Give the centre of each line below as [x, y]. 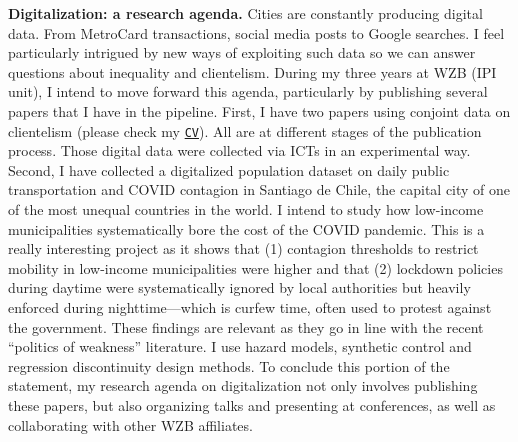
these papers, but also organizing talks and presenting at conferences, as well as [252, 404]
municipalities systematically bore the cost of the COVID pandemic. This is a [246, 228]
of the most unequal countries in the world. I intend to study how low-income [246, 209]
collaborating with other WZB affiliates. [130, 424]
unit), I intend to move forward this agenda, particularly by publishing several [248, 91]
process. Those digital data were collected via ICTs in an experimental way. [239, 150]
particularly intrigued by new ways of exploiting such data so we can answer [242, 52]
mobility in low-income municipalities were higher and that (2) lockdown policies [255, 267]
